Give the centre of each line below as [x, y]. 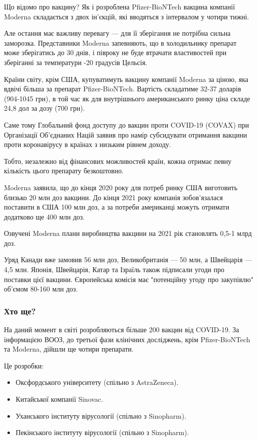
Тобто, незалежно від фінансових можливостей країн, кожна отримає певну [118, 161]
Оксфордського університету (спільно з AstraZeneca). [97, 382]
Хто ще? [20, 311]
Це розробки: [24, 365]
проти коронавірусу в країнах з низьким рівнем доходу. [88, 144]
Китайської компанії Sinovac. [59, 399]
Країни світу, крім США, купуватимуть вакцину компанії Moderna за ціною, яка [126, 79]
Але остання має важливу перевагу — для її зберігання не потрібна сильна [117, 33]
